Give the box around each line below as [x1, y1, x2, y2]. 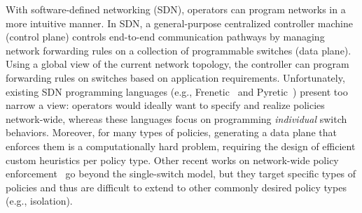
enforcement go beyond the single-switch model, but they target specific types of [6, 166, 356, 181]
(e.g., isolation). [6, 193, 73, 208]
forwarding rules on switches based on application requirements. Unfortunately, [6, 70, 345, 85]
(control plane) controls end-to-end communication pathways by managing [6, 29, 325, 44]
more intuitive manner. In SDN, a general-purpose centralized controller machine [6, 15, 353, 30]
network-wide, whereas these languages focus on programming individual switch [6, 111, 347, 126]
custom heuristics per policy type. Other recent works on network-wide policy [6, 152, 339, 167]
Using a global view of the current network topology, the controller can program [6, 57, 349, 71]
